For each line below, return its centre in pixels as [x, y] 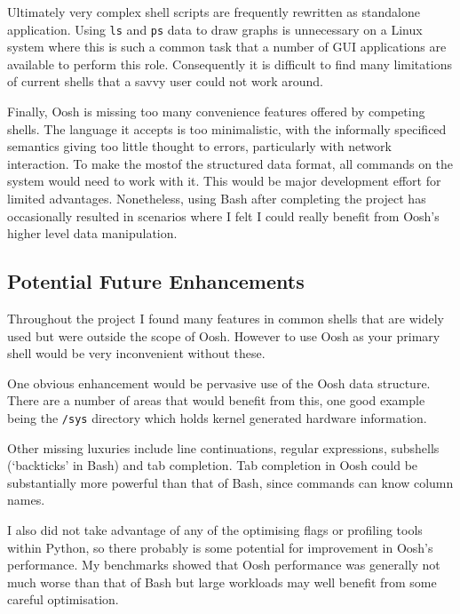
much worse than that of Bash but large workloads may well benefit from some [222, 582]
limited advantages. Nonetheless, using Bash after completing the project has [217, 198]
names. [26, 500]
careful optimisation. [63, 599]
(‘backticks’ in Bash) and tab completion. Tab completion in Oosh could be [213, 465]
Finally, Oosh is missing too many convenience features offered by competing [216, 112]
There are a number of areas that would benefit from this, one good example [216, 400]
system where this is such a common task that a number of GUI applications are [227, 47]
